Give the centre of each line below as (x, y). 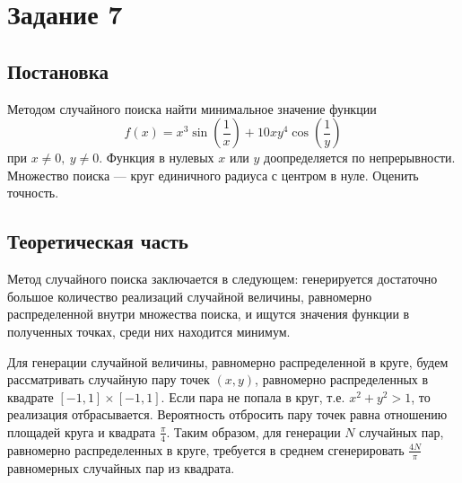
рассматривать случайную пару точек (109, 379)
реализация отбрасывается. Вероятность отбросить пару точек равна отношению (227, 414)
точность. (33, 193)
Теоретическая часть (98, 241)
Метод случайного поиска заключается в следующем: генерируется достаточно (222, 279)
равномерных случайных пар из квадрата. (121, 467)
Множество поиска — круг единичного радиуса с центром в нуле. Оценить (213, 175)
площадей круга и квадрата (82, 431)
